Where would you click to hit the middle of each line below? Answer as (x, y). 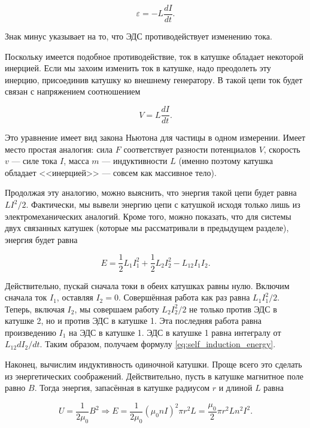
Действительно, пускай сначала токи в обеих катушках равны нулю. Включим (147, 285)
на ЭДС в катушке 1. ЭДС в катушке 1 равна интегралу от (175, 332)
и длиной (235, 388)
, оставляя (75, 297)
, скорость (282, 149)
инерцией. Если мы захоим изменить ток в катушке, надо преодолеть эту (138, 68)
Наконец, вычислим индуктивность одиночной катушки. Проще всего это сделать (154, 364)
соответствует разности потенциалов (190, 149)
